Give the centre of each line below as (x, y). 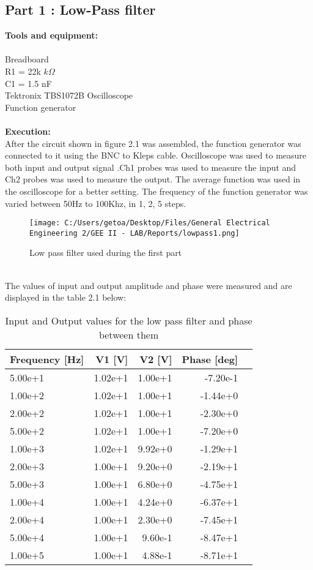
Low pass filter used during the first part (106, 253)
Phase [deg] (210, 359)
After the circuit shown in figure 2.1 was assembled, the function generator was (153, 143)
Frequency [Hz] (47, 359)
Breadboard (27, 59)
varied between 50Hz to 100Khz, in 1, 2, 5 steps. (96, 203)
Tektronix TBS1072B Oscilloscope (69, 95)
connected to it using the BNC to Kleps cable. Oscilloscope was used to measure (156, 155)
